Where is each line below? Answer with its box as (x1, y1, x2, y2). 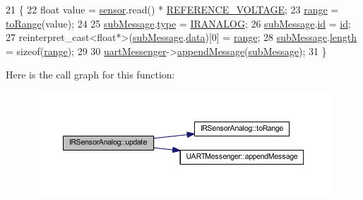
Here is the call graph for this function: (6, 67, 175, 82)
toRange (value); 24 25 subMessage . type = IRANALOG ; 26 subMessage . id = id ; (6, 16, 351, 30)
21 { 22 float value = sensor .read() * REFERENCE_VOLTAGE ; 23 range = (6, 2, 339, 16)
